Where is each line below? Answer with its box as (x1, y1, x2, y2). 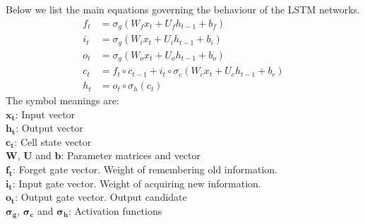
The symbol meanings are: (6, 93, 119, 108)
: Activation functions (68, 203, 162, 218)
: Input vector (15, 106, 76, 121)
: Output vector (16, 120, 83, 135)
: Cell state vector (14, 134, 92, 149)
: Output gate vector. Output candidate (15, 189, 187, 204)
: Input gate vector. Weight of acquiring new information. (12, 175, 261, 190)
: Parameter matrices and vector (61, 148, 201, 163)
